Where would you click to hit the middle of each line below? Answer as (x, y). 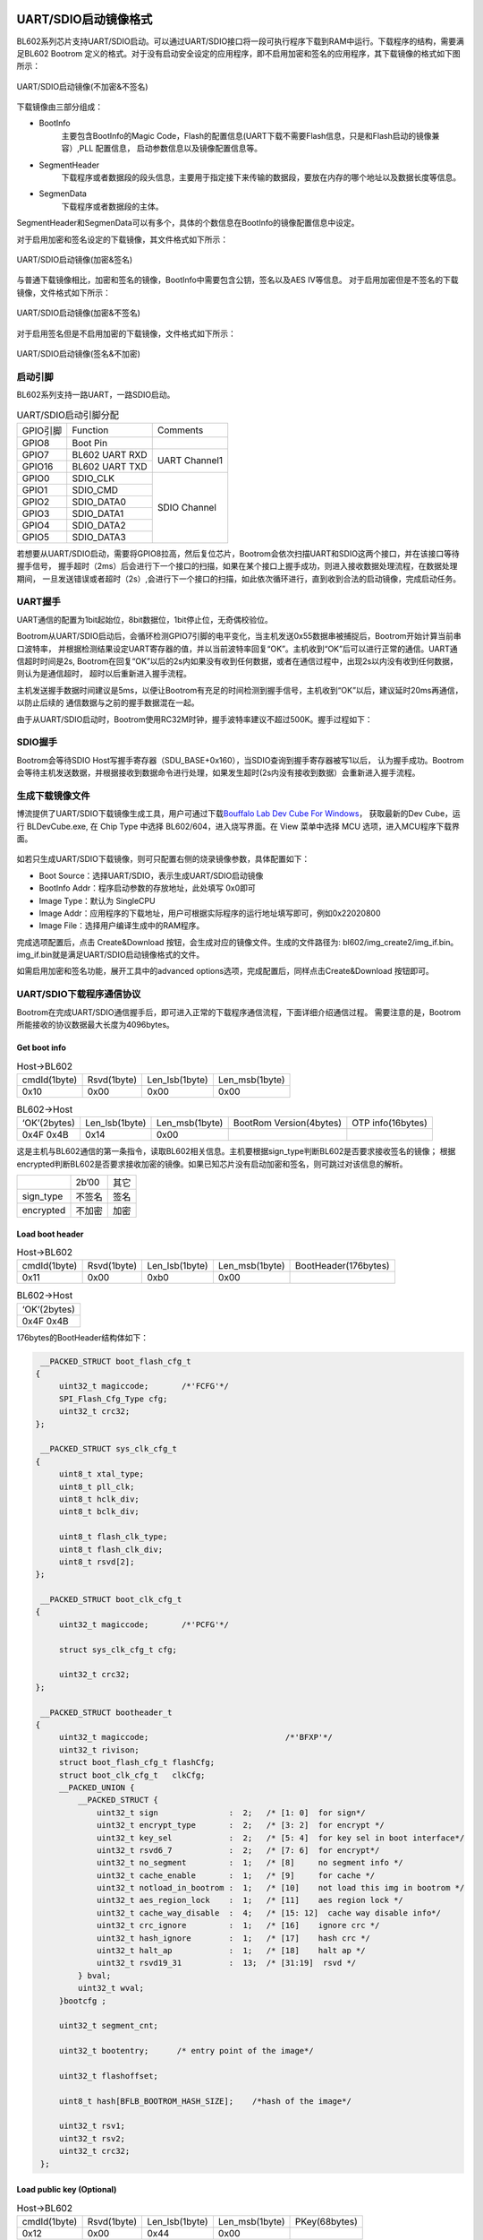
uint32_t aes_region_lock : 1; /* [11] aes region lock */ (250, 1900)
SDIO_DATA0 (99, 502)
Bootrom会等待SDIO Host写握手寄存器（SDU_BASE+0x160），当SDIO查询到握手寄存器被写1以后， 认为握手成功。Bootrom (240, 760)
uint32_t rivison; (99, 1750)
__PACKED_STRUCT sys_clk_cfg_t (109, 1449)
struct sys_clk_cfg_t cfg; (118, 1650)
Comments (180, 430)
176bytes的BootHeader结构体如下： (83, 1337)
